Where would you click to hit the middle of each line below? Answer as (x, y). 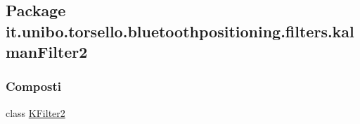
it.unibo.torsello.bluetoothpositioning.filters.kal (180, 31)
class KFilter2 (36, 112)
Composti (34, 86)
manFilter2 (47, 52)
